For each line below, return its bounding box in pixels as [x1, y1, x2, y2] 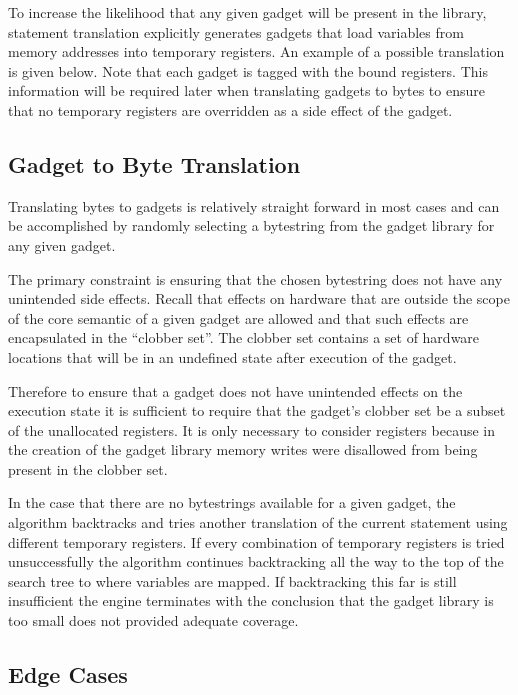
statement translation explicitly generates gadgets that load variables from [8, 21, 464, 42]
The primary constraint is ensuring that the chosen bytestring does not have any [8, 268, 503, 289]
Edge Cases [8, 659, 128, 690]
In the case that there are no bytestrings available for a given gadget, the [8, 492, 456, 513]
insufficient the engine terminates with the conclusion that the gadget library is [8, 590, 494, 611]
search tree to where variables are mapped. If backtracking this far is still [8, 570, 457, 591]
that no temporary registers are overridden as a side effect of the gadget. [8, 99, 453, 120]
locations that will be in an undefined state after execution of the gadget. [8, 346, 457, 367]
